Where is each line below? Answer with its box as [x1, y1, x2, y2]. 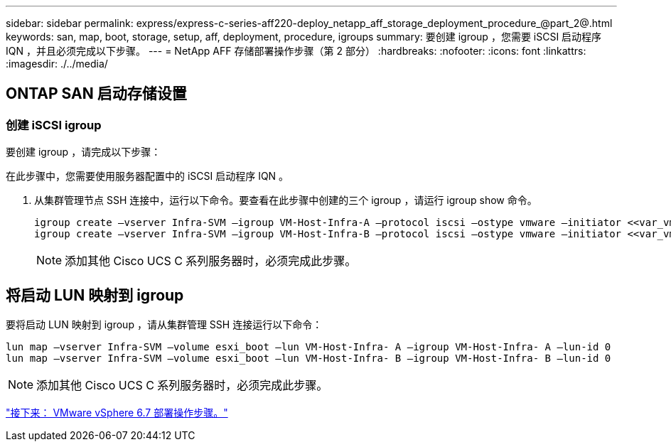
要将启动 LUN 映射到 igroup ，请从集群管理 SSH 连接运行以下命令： [6, 318, 323, 331]
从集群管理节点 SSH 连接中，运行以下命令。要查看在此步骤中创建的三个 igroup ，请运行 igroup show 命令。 [34, 194, 537, 207]
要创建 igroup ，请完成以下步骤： [6, 146, 161, 158]
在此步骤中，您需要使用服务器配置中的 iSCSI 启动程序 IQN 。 [6, 170, 289, 183]
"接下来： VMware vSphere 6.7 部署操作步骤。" [6, 406, 228, 419]
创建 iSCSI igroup [6, 117, 102, 132]
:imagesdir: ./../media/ [6, 58, 108, 70]
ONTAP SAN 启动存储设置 [6, 85, 187, 103]
